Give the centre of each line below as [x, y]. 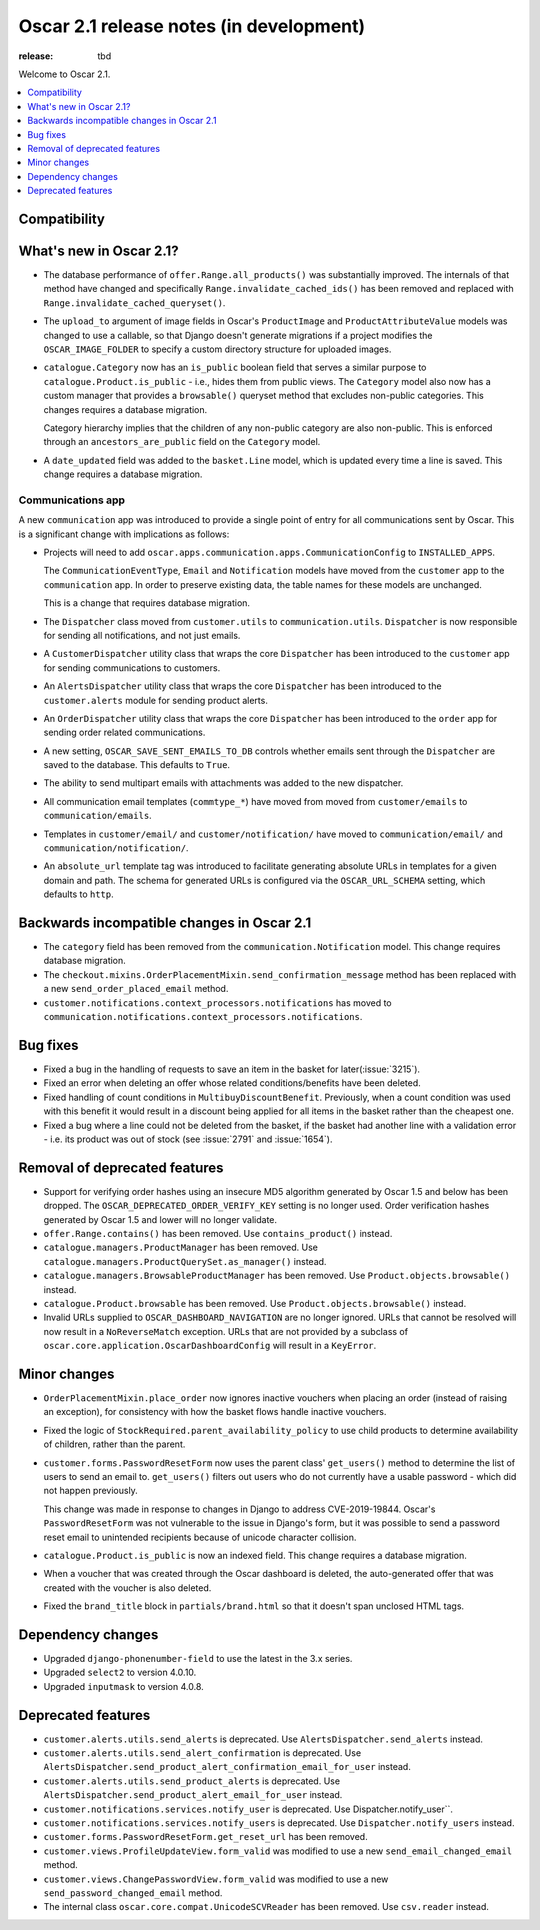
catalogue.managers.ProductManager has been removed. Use [181, 1247]
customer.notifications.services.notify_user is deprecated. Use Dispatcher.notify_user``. [248, 1809]
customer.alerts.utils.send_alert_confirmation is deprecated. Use [202, 1753]
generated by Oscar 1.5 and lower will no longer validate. [160, 1219]
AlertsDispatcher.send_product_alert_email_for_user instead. [193, 1795]
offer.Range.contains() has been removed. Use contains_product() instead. [218, 1233]
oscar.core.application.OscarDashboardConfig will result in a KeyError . [210, 1346]
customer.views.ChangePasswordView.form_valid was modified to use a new [216, 1879]
